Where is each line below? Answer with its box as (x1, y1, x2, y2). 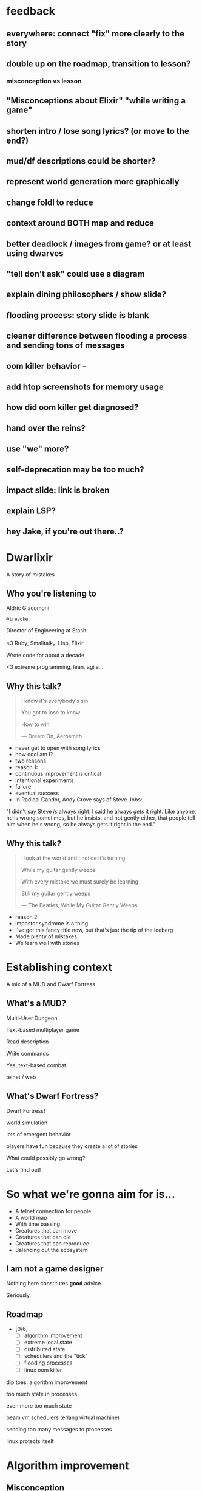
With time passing (15, 1220, 61, 1228)
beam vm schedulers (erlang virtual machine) (6, 1414, 120, 1421)
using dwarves (6, 248, 64, 258)
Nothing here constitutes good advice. (6, 1280, 103, 1287)
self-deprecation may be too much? (6, 464, 144, 475)
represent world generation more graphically (6, 176, 180, 187)
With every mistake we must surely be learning (21, 878, 138, 885)
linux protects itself (6, 1437, 55, 1445)
